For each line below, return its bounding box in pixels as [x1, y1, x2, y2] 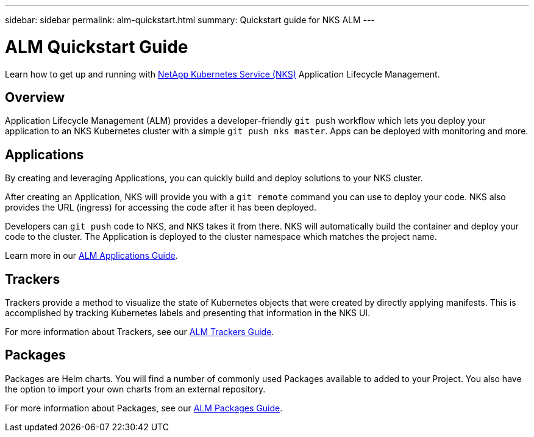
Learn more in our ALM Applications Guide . [5, 250, 178, 261]
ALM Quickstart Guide [5, 36, 188, 57]
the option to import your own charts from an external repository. [5, 383, 266, 394]
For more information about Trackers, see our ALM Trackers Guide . [5, 327, 274, 338]
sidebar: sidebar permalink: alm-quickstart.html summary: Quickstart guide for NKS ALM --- [5, 15, 375, 25]
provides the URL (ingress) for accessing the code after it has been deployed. [5, 202, 317, 213]
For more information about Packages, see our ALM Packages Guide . [5, 402, 283, 413]
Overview [5, 89, 65, 105]
